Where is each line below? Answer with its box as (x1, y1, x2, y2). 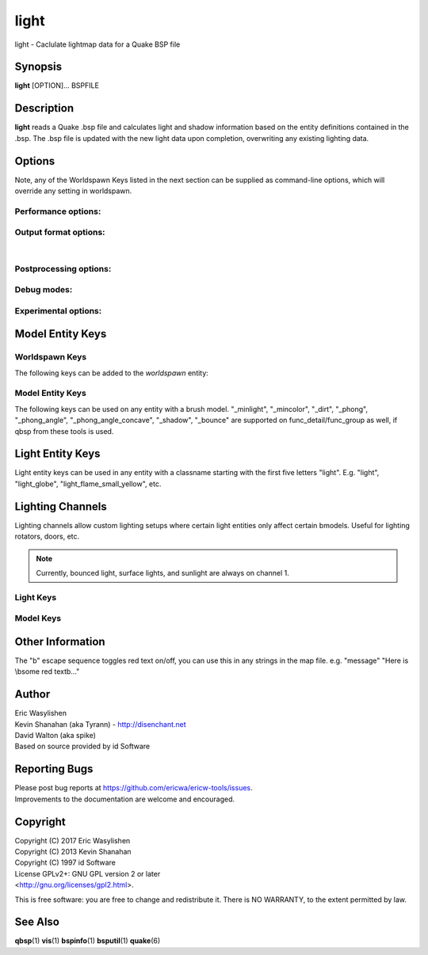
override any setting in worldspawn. (14, 186, 132, 196)
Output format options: (14, 226, 106, 238)
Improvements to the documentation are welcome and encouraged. (14, 794, 235, 804)
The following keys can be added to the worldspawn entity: (14, 368, 209, 378)
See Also (14, 915, 59, 929)
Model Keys (14, 613, 62, 624)
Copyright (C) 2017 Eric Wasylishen (14, 835, 131, 845)
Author (14, 687, 51, 701)
